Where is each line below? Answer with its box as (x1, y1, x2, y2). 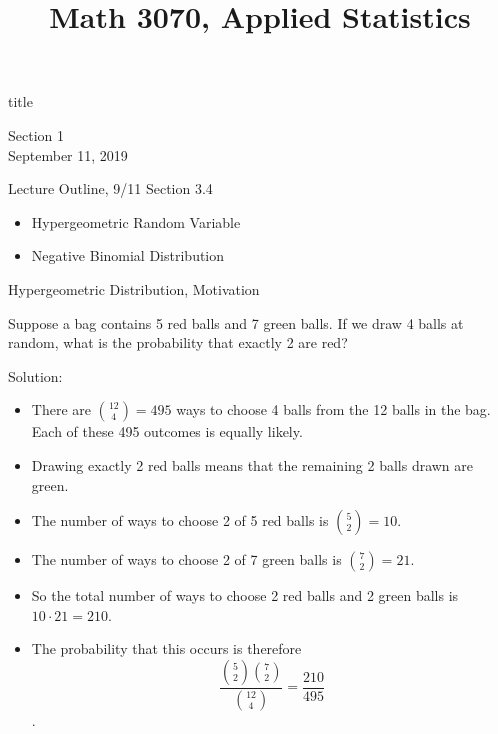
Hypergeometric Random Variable (31, 211, 241, 232)
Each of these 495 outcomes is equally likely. (31, 421, 303, 442)
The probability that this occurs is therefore (31, 638, 302, 659)
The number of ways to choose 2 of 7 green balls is (31, 549, 342, 570)
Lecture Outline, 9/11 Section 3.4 (8, 178, 213, 199)
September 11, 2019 (8, 144, 128, 165)
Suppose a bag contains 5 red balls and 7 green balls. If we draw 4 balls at (8, 312, 464, 333)
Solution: (8, 365, 63, 386)
